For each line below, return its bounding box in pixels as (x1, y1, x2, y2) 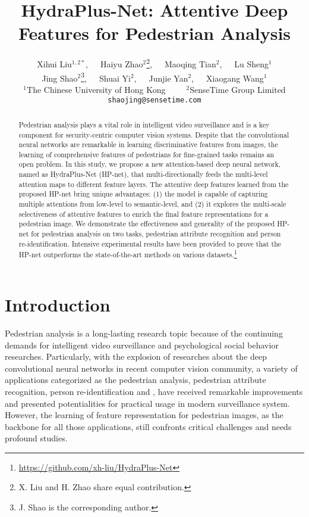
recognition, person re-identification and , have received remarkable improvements (5, 385, 303, 397)
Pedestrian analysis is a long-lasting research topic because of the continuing (5, 326, 283, 339)
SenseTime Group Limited (190, 83, 286, 95)
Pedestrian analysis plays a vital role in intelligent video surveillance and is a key (18, 119, 270, 129)
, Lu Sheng (219, 57, 269, 70)
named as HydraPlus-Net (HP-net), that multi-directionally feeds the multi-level (18, 169, 268, 179)
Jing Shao (42, 71, 78, 84)
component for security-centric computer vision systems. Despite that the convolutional (18, 129, 289, 139)
